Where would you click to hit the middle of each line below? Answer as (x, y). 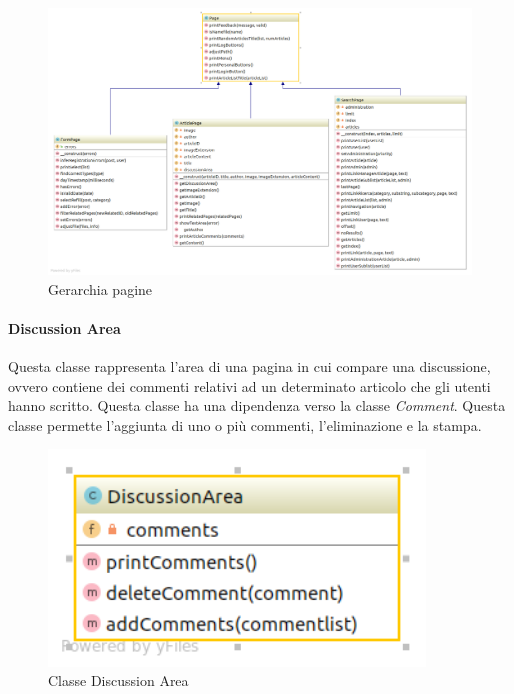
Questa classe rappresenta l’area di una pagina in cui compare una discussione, (249, 366)
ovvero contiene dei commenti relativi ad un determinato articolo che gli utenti (249, 385)
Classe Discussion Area (118, 680)
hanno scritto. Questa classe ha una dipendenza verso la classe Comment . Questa (257, 405)
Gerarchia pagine (100, 288)
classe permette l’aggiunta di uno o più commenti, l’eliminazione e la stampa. (245, 424)
